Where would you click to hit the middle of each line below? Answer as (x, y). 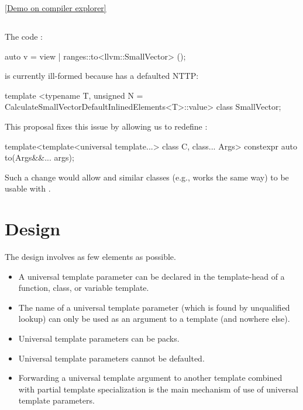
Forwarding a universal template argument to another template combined (150, 378)
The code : (24, 36)
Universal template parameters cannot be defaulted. (111, 358)
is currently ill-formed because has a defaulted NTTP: (102, 76)
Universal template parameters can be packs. (99, 338)
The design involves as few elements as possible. (90, 257)
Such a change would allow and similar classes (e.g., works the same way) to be (147, 177)
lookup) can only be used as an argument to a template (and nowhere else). (154, 319)
